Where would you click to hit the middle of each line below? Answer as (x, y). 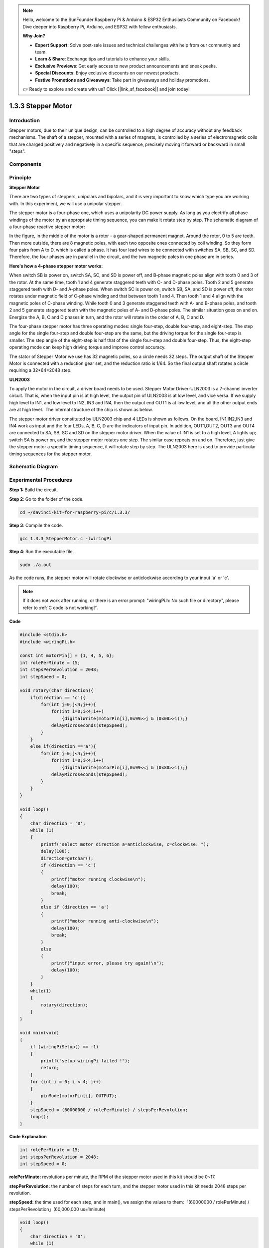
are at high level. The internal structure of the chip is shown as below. (81, 410)
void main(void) (40, 1033)
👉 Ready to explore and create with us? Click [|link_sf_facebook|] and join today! (106, 89)
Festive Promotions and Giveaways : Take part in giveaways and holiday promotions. (123, 80)
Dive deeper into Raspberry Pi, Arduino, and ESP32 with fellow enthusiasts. (100, 26)
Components (25, 164)
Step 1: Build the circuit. (34, 490)
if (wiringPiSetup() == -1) (65, 1047)
